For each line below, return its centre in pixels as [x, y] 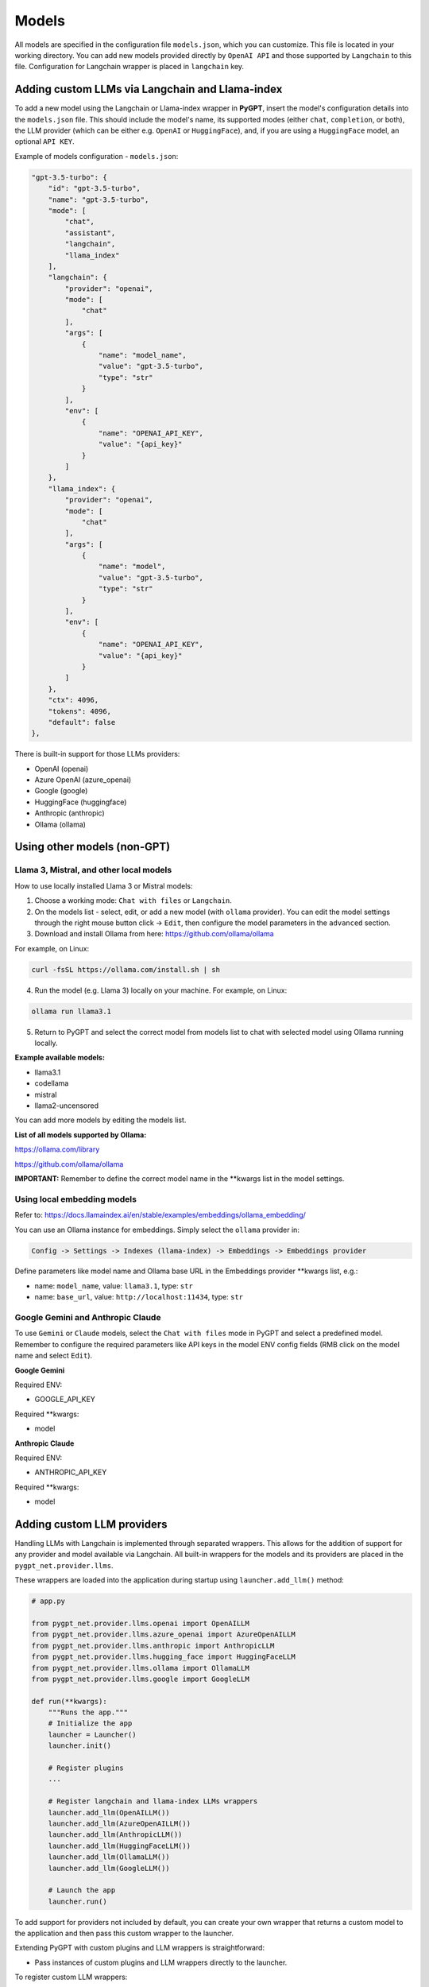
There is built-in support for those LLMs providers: [97, 754]
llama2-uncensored [67, 1106]
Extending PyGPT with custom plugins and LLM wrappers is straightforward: [140, 1948]
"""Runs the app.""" [88, 1712]
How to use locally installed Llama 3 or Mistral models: [104, 885]
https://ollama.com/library [57, 1149]
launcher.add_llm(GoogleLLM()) [109, 1868]
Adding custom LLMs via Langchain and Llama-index [149, 89]
